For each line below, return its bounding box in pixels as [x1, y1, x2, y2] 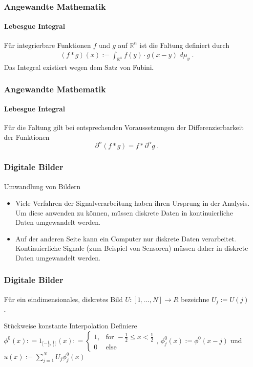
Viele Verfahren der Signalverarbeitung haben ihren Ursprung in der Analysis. [15, 198, 250, 208]
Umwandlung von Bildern [4, 181, 81, 192]
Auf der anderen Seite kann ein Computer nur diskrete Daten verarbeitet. [15, 233, 236, 243]
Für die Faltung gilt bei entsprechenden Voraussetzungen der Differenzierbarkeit [4, 122, 244, 132]
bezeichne [181, 294, 210, 304]
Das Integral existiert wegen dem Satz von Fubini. [4, 62, 154, 72]
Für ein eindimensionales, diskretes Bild [4, 294, 123, 304]
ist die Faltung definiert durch [139, 40, 230, 50]
